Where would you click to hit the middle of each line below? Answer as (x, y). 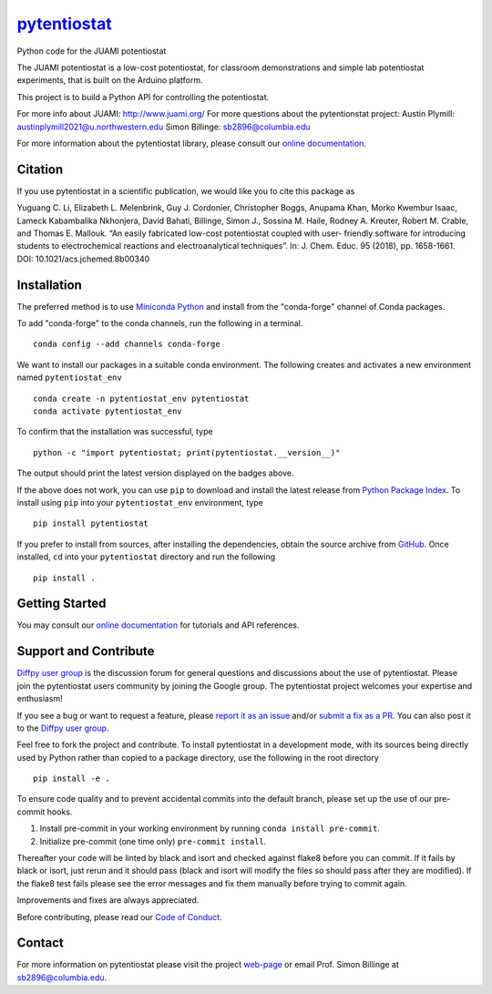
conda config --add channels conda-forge (127, 344)
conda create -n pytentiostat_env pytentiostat (141, 398)
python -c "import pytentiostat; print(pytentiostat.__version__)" (187, 452)
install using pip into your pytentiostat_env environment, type (140, 502)
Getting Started (61, 604)
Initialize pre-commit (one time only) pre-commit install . (153, 841)
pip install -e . (72, 779)
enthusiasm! (40, 699)
